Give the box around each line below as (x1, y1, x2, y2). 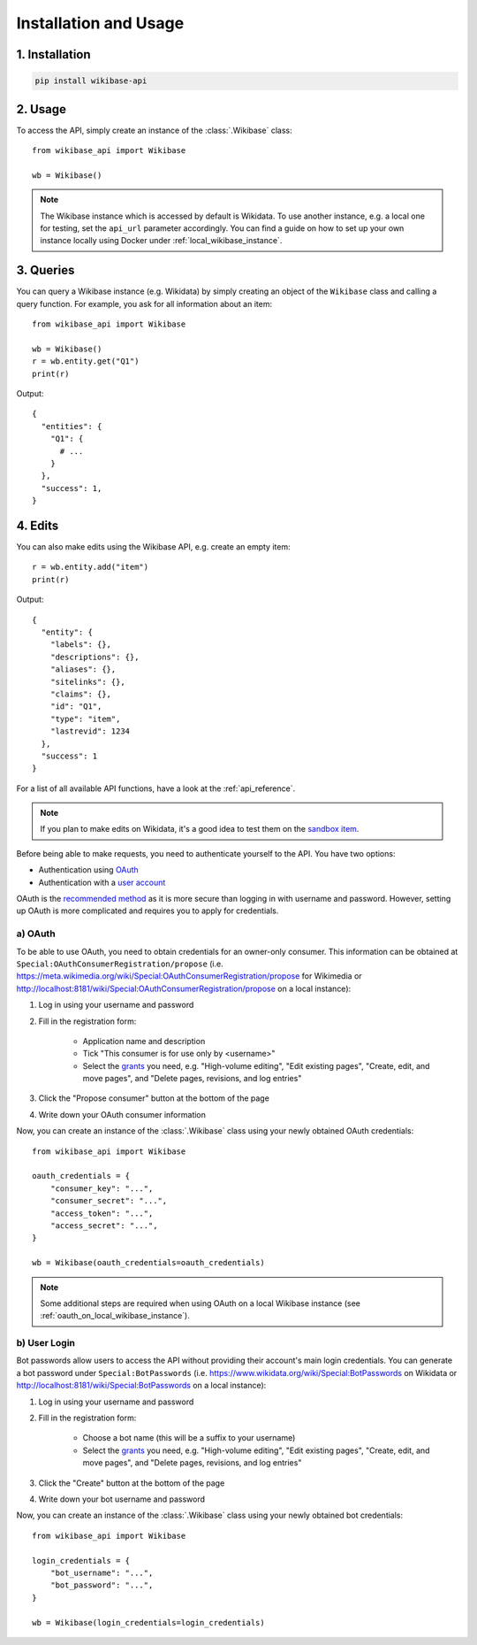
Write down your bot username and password (38, 1494, 206, 1504)
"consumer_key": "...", (49, 1183, 154, 1194)
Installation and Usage (16, 13, 185, 33)
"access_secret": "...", (49, 1221, 158, 1230)
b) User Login (16, 1337, 75, 1349)
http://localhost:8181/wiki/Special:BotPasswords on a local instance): (16, 1380, 267, 1391)
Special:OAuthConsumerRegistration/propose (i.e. (16, 958, 224, 969)
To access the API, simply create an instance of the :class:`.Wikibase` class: (16, 125, 292, 135)
